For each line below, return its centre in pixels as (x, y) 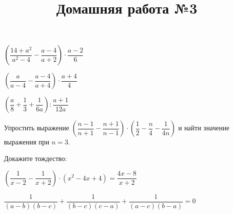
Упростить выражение (37, 128)
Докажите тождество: (36, 158)
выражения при (27, 142)
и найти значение (204, 128)
